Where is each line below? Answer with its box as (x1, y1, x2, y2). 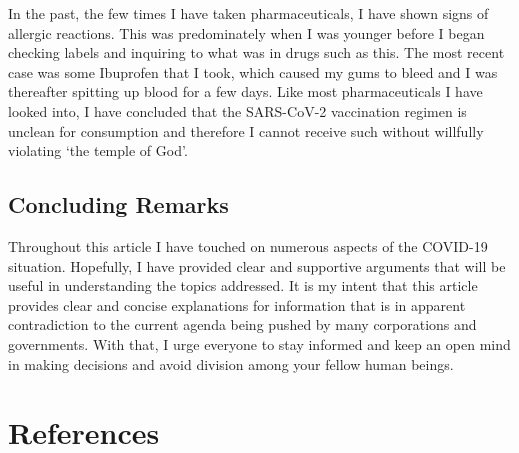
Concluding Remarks (8, 189, 229, 220)
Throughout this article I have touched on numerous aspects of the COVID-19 (8, 235, 488, 256)
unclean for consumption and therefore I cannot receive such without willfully (8, 120, 484, 141)
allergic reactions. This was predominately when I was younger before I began (8, 22, 485, 43)
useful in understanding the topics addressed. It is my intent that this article (8, 275, 478, 296)
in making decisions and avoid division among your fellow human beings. (8, 353, 454, 374)
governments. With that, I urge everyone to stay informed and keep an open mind (8, 333, 511, 354)
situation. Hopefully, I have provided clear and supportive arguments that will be (8, 255, 506, 276)
